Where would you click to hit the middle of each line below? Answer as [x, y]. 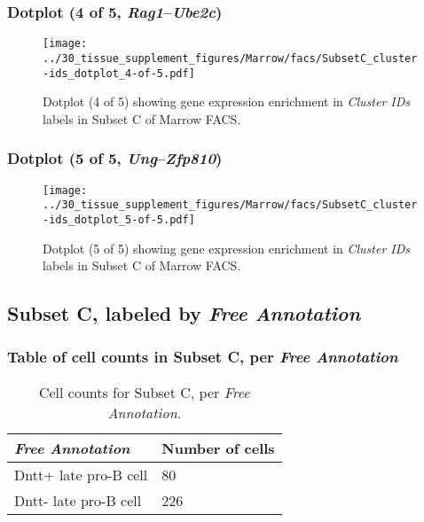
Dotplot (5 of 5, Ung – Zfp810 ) [115, 158]
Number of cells [218, 448]
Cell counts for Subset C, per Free [144, 392]
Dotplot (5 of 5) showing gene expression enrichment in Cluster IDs [227, 248]
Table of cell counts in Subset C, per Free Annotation [203, 357]
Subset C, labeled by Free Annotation [184, 313]
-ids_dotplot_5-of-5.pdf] [119, 219]
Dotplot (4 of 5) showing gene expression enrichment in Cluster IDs [227, 101]
